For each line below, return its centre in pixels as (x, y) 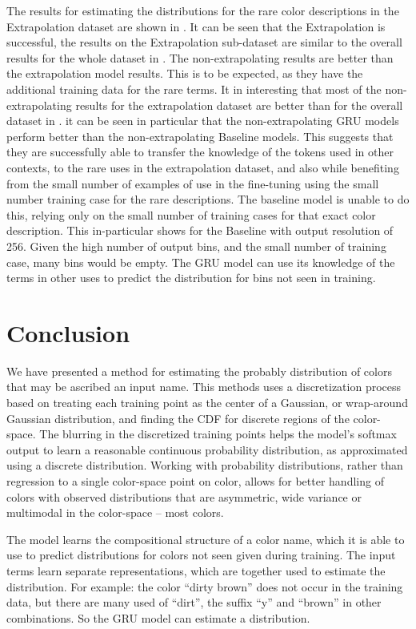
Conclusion (68, 332)
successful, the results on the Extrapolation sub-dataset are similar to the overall (204, 42)
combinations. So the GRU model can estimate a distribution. (158, 617)
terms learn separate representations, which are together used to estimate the (196, 570)
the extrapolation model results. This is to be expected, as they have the (185, 73)
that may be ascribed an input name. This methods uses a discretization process (204, 387)
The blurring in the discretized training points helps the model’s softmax (218, 434)
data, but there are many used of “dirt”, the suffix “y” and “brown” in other (194, 602)
